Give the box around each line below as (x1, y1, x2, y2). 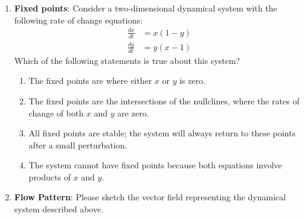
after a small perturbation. (28, 138, 127, 151)
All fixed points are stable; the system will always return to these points (28, 127, 296, 139)
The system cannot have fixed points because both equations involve (28, 159, 282, 171)
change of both (28, 106, 84, 119)
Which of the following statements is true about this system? (14, 54, 240, 66)
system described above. (14, 203, 104, 215)
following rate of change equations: (14, 13, 143, 26)
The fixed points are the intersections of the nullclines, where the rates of (28, 94, 300, 107)
